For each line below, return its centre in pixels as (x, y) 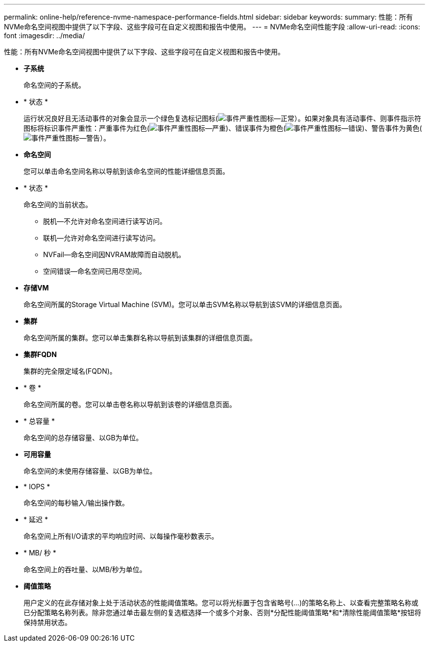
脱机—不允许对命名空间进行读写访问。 (105, 221)
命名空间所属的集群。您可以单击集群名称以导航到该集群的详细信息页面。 (140, 338)
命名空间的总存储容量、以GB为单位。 (83, 438)
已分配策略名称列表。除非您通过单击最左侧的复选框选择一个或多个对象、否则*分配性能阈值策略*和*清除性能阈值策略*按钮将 (223, 612)
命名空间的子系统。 (54, 85)
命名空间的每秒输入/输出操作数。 (76, 503)
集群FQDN (40, 354)
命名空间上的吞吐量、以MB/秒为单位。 (85, 569)
